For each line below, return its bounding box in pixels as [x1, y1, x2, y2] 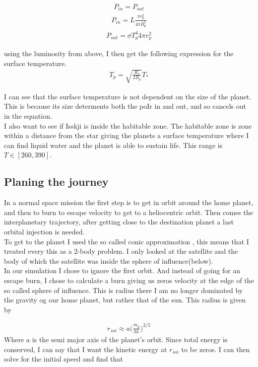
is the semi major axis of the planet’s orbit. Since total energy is [32, 334, 228, 345]
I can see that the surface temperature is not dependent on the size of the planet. [4, 91, 252, 101]
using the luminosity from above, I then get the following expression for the [4, 48, 234, 59]
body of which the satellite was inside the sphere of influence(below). [4, 255, 213, 266]
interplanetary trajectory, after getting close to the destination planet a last [4, 217, 234, 227]
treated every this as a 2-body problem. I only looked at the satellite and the [4, 246, 238, 256]
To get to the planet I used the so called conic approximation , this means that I [4, 236, 249, 246]
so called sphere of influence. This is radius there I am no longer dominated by [4, 285, 243, 295]
